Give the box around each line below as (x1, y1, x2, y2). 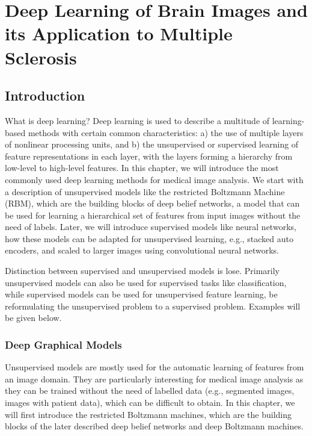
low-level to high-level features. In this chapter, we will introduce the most (5, 161, 279, 174)
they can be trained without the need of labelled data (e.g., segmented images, (5, 384, 295, 397)
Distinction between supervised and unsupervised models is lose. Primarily (5, 264, 280, 277)
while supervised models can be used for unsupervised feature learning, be (5, 288, 278, 301)
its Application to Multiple (5, 21, 233, 46)
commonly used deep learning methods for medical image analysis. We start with (5, 173, 304, 185)
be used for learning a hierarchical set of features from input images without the (5, 208, 301, 221)
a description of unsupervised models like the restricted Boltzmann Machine (5, 185, 285, 198)
